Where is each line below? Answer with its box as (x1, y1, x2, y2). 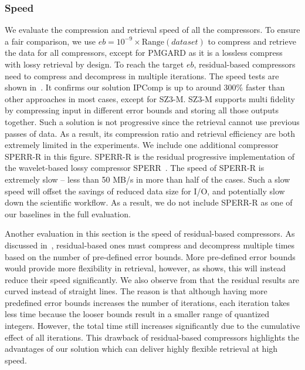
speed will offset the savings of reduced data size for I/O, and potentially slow (5, 184, 285, 197)
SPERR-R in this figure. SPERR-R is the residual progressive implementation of (5, 150, 295, 162)
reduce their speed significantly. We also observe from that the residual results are (5, 273, 300, 285)
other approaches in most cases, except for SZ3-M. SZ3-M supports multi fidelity (5, 92, 295, 105)
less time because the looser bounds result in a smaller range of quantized (5, 308, 269, 320)
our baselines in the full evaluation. (5, 207, 131, 220)
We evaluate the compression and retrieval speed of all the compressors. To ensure (5, 23, 300, 36)
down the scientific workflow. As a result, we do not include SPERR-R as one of (5, 196, 293, 208)
